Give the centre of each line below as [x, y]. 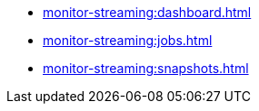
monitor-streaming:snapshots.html [146, 68]
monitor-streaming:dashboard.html [147, 12]
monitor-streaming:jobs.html [128, 40]
